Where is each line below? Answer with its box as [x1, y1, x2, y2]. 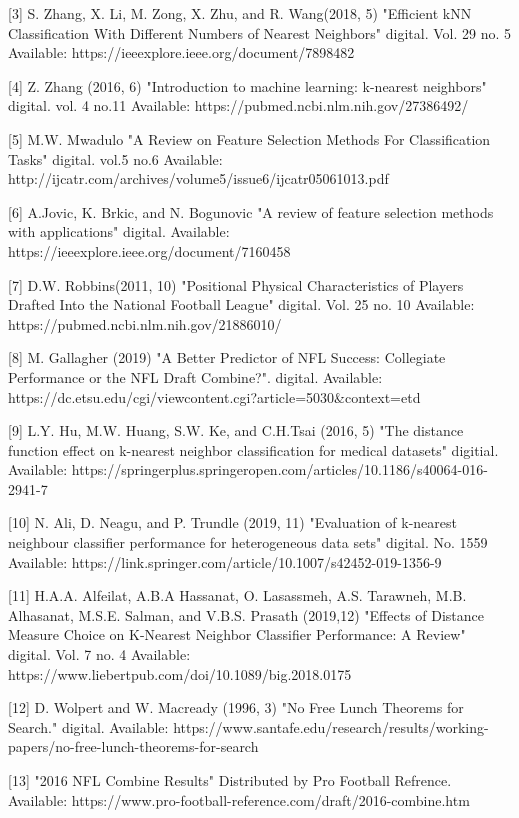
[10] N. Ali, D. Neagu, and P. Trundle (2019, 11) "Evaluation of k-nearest [8, 512, 457, 533]
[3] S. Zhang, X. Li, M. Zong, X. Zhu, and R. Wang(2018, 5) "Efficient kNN [8, 3, 472, 23]
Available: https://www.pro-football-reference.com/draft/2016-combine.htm [8, 789, 470, 810]
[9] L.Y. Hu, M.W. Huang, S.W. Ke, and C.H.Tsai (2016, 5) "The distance [8, 420, 464, 441]
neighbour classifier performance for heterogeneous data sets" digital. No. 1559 [8, 532, 488, 553]
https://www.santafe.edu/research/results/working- [173, 716, 489, 737]
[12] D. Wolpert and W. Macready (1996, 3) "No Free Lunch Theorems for [8, 697, 464, 718]
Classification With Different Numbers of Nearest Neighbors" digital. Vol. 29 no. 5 [8, 22, 511, 43]
